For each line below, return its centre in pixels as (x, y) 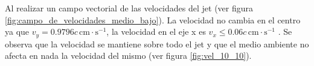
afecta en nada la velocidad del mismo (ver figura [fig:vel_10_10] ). (128, 55)
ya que (17, 31)
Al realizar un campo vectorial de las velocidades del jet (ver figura (129, 8)
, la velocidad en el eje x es (156, 31)
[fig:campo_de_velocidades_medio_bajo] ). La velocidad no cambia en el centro (153, 19)
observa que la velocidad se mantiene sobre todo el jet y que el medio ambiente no (157, 43)
